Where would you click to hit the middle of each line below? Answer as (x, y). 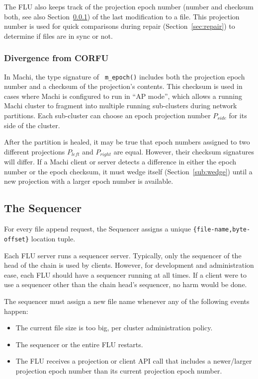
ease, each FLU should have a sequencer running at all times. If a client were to (126, 274)
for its (238, 115)
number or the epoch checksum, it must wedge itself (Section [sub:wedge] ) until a (128, 171)
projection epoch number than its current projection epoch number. (119, 370)
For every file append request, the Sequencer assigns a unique (97, 229)
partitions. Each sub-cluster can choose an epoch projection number (107, 115)
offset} (17, 239)
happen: (16, 311)
